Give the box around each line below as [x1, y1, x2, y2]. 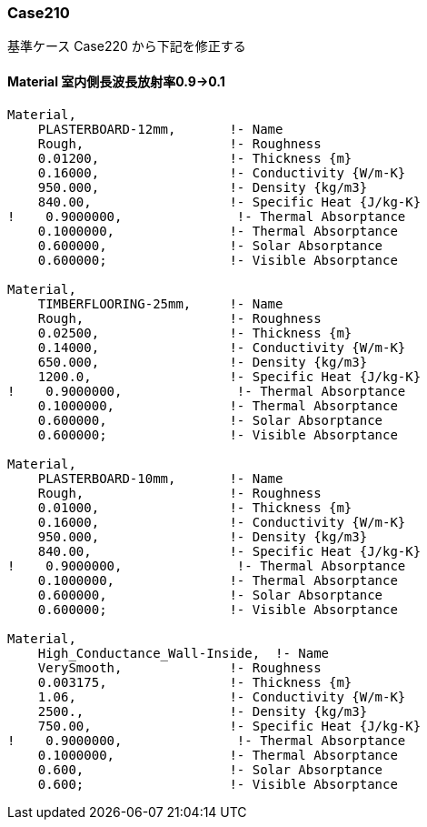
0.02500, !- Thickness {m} [37, 325, 353, 340]
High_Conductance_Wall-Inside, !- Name [37, 645, 330, 661]
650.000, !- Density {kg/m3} [37, 354, 368, 369]
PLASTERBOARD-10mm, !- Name [37, 470, 283, 486]
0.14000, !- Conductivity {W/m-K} [37, 339, 406, 355]
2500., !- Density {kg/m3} [37, 703, 368, 719]
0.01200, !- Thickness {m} [37, 150, 353, 166]
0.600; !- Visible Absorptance [37, 776, 398, 792]
